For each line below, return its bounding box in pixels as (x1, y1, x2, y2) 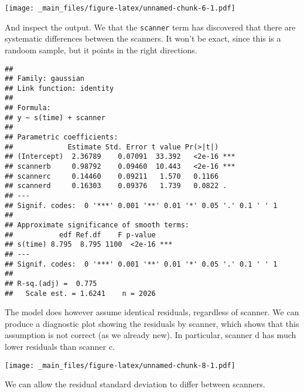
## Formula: (5, 104, 51, 113)
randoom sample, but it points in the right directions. (5, 43, 197, 56)
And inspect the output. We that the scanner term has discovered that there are (5, 21, 296, 33)
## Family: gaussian (5, 74, 85, 83)
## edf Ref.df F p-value (5, 230, 156, 239)
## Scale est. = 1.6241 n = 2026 (5, 289, 156, 298)
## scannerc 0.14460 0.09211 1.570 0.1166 (5, 172, 219, 180)
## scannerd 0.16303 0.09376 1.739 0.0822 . (5, 182, 227, 190)
